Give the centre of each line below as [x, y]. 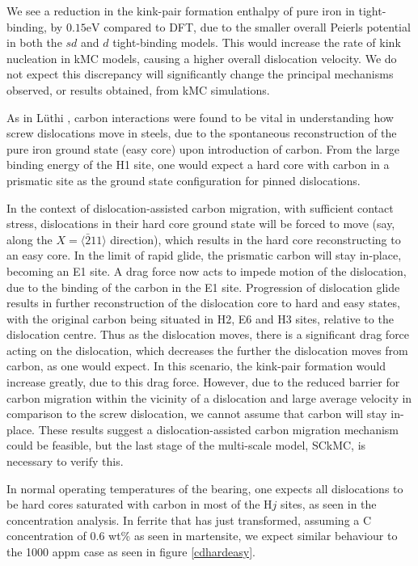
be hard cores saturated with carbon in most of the [133, 504]
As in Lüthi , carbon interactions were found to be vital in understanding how [200, 117]
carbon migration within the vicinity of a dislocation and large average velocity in [209, 397]
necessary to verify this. [65, 461]
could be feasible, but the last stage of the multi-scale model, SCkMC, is [186, 445]
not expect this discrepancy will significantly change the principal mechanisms [200, 74]
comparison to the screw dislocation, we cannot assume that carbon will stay [197, 414]
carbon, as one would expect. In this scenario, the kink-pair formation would [196, 366]
